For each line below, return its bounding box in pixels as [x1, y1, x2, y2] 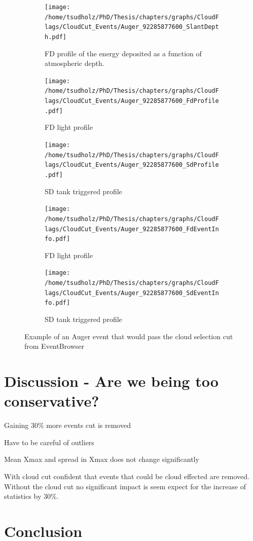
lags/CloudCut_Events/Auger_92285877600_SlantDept [45, 23, 219, 31]
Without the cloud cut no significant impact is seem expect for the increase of [4, 481, 246, 491]
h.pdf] [45, 33, 66, 41]
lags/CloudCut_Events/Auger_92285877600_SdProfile [45, 161, 219, 169]
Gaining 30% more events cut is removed [4, 420, 131, 430]
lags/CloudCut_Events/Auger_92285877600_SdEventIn [45, 289, 219, 297]
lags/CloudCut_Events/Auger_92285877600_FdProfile [45, 97, 219, 105]
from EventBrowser [24, 341, 85, 351]
